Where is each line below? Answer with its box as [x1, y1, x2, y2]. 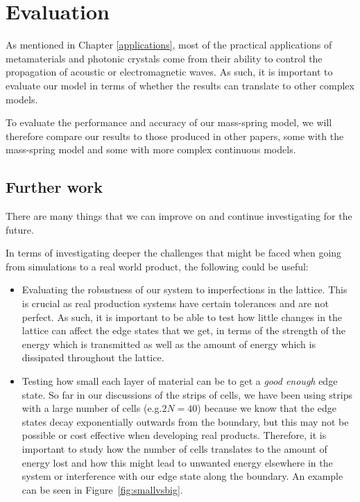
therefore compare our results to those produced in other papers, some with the [6, 128, 344, 143]
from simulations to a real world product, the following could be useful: [6, 259, 309, 273]
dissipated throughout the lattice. [22, 350, 164, 365]
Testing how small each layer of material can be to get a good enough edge [22, 374, 338, 388]
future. [6, 222, 34, 236]
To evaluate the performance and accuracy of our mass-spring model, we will [6, 115, 332, 130]
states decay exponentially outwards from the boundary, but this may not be [22, 414, 349, 429]
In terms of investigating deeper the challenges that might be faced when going [6, 245, 342, 260]
